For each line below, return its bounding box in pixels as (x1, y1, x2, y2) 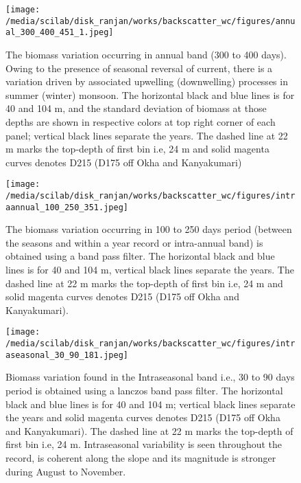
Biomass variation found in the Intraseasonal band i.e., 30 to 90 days (5, 370, 295, 384)
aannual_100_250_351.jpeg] (5, 202, 128, 212)
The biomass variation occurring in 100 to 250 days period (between (5, 222, 292, 236)
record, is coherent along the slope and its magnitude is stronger (5, 450, 276, 464)
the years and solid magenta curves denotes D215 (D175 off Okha (5, 410, 280, 425)
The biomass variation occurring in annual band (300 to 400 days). (5, 47, 287, 61)
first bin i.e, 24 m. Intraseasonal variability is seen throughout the (5, 437, 282, 451)
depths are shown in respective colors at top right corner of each (5, 114, 276, 128)
